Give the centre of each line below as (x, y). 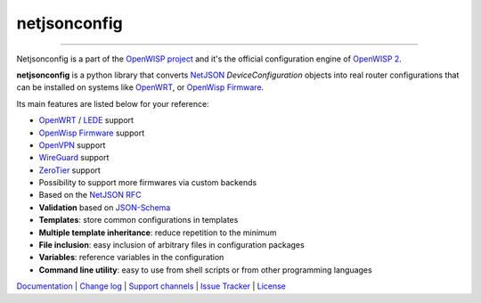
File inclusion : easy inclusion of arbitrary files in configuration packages (171, 245)
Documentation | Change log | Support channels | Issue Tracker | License (151, 286)
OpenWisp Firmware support (92, 133)
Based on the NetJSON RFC (90, 195)
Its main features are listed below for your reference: (113, 103)
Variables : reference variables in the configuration (131, 258)
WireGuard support (74, 158)
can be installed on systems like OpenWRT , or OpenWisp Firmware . (140, 87)
